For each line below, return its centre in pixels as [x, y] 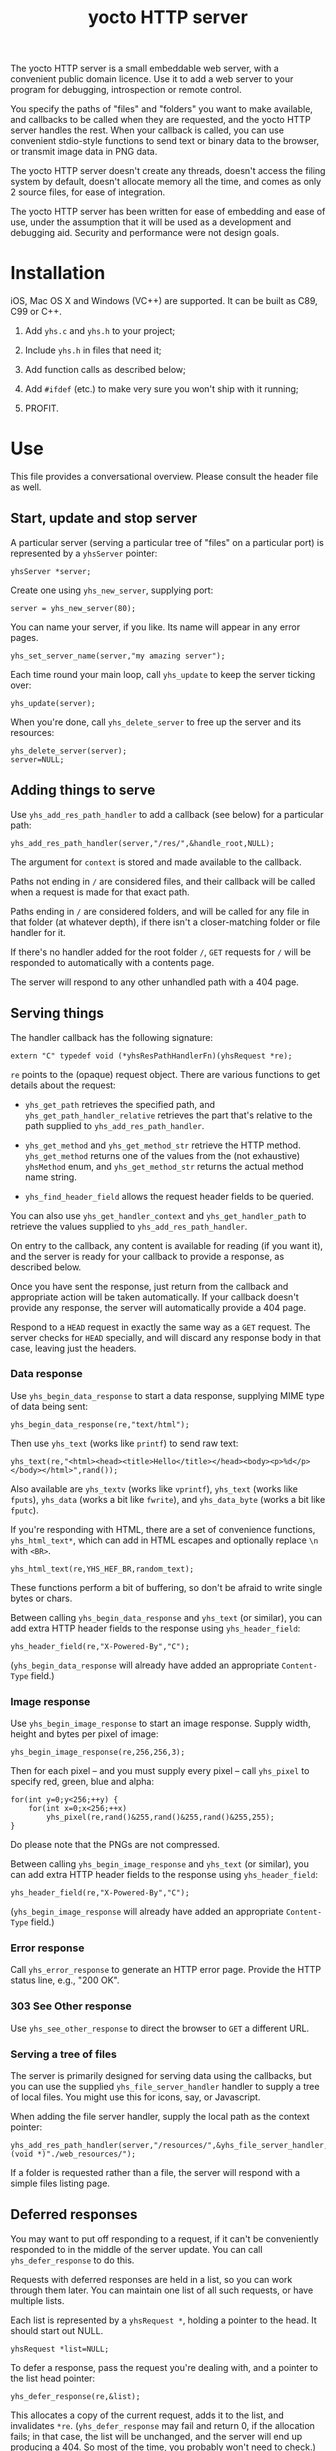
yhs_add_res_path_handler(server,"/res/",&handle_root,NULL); [142, 843]
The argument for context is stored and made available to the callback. [156, 862]
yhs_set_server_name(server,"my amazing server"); [118, 656]
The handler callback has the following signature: [111, 1037]
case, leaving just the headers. [73, 1348]
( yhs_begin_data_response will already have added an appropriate [145, 1665]
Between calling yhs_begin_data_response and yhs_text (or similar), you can [166, 1617]
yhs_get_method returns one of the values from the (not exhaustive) [162, 1155]
